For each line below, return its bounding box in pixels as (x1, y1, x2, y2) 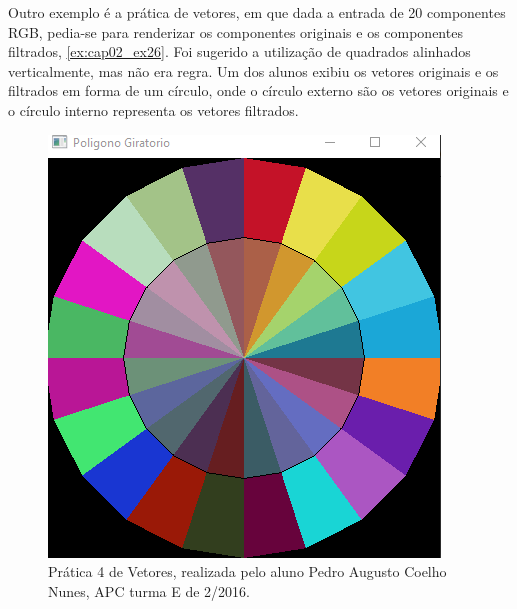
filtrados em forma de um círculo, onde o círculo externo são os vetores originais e (8, 80, 509, 101)
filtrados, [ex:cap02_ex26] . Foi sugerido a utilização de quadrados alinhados (8, 41, 471, 62)
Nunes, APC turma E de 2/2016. (48, 580, 250, 601)
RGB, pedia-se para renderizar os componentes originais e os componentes (8, 21, 463, 42)
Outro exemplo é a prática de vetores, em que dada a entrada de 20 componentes (8, 2, 506, 22)
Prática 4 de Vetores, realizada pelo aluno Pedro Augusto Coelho (48, 561, 447, 582)
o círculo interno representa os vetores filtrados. (8, 99, 299, 120)
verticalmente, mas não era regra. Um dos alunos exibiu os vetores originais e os (8, 60, 499, 81)
